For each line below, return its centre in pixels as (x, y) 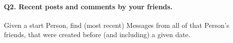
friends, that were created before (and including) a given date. (97, 34)
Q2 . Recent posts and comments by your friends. (88, 6)
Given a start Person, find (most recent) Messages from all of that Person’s (117, 25)
